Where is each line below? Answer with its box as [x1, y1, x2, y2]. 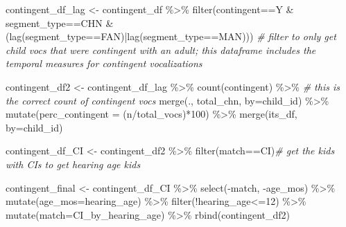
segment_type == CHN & [6, 15, 114, 30]
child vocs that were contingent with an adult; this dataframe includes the [6, 42, 316, 57]
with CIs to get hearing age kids [6, 156, 141, 171]
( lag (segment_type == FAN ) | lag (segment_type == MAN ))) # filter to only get [6, 29, 336, 44]
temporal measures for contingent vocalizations [6, 56, 202, 71]
